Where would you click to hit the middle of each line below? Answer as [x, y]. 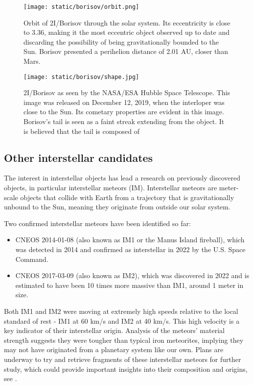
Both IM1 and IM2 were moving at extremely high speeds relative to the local [121, 311]
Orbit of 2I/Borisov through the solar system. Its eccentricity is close [127, 22]
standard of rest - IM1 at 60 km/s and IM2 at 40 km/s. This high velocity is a [122, 321]
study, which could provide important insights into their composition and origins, [126, 369]
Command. [32, 259]
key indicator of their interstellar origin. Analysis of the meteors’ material [114, 330]
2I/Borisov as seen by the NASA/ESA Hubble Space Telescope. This [127, 92]
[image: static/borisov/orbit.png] [81, 7]
